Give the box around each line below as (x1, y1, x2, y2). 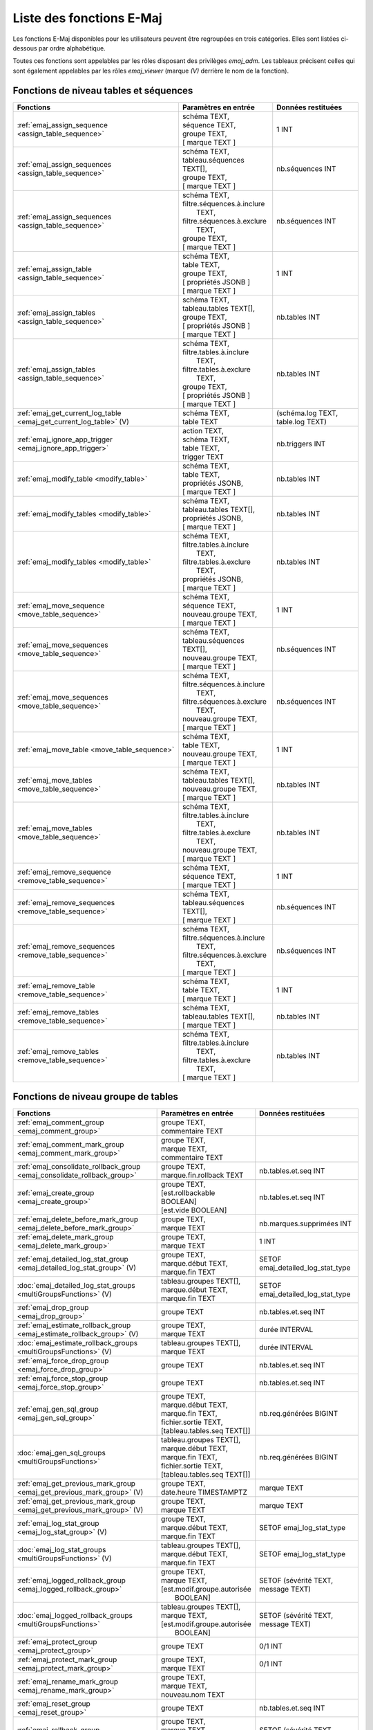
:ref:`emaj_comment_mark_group (17, 1140, 124, 1149)
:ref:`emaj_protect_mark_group (17, 1655, 117, 1664)
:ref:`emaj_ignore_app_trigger (17, 435, 113, 444)
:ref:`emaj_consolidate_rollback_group (17, 1162, 141, 1172)
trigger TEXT (182, 452, 224, 462)
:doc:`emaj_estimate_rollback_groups (17, 1338, 138, 1348)
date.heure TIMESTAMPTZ (160, 1488, 248, 1497)
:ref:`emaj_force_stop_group (17, 1374, 108, 1383)
